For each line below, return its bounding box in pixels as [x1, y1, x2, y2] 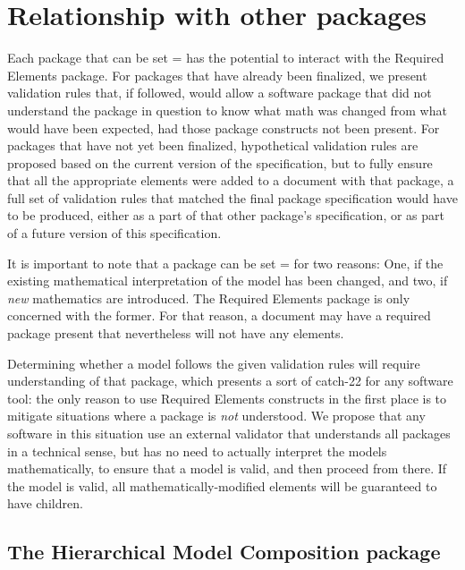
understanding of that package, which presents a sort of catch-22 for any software [7, 371, 453, 390]
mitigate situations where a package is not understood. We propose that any [7, 406, 426, 425]
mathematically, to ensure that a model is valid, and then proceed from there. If [7, 459, 447, 478]
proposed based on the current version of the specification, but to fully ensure [7, 153, 433, 172]
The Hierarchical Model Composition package [7, 538, 441, 566]
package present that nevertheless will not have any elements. [7, 324, 344, 343]
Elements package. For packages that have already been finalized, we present [7, 65, 427, 84]
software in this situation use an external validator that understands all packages [7, 424, 451, 442]
